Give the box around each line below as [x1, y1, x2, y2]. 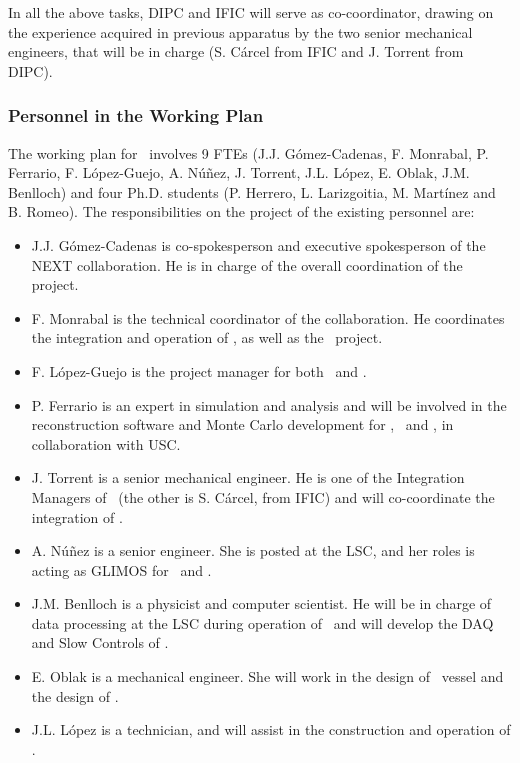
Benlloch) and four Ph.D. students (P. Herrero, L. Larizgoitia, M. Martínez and [8, 181, 496, 202]
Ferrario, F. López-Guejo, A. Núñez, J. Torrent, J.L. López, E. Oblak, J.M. [8, 162, 470, 183]
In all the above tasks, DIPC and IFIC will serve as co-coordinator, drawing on [8, 2, 494, 22]
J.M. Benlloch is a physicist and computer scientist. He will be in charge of [31, 593, 492, 614]
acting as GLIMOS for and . [31, 559, 212, 580]
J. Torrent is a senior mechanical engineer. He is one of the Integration [31, 467, 465, 488]
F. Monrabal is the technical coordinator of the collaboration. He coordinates [31, 307, 505, 328]
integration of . [31, 506, 123, 527]
